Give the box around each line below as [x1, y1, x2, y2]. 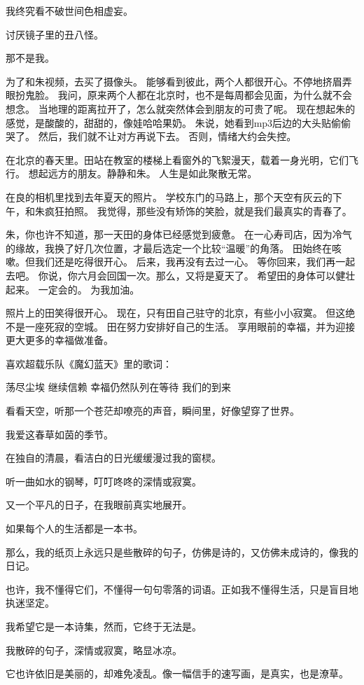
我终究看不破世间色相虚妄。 [6, 4, 133, 18]
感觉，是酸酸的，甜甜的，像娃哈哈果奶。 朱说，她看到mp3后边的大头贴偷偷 [6, 115, 351, 130]
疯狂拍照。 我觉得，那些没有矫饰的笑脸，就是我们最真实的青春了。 [44, 203, 352, 218]
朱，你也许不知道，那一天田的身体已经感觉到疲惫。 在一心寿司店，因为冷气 [6, 227, 352, 242]
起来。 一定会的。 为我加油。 [6, 282, 140, 296]
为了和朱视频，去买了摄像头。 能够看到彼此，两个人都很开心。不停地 [6, 74, 323, 88]
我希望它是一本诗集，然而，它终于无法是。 [6, 619, 202, 633]
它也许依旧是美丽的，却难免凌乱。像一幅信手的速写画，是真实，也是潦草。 [6, 666, 349, 681]
